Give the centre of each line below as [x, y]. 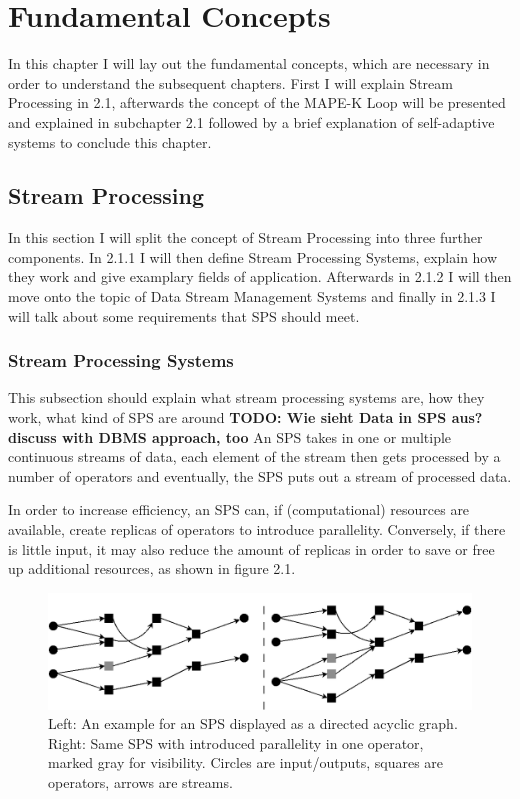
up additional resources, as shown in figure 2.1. [152, 568]
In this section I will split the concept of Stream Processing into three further [245, 237]
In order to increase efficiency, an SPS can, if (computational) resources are [239, 509]
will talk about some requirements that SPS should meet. [184, 315]
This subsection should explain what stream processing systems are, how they [246, 397]
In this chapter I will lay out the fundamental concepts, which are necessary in [249, 63]
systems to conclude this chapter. [110, 141]
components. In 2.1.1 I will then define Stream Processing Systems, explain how [253, 256]
